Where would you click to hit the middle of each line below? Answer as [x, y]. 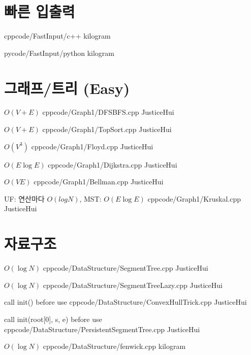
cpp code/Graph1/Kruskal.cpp [194, 198]
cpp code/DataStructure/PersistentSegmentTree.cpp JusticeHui [102, 329]
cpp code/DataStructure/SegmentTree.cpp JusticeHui [125, 268]
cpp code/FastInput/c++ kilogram [57, 36]
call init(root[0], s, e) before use [53, 319]
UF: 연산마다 [24, 198]
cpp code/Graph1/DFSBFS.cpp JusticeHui [108, 112]
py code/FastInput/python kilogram [59, 53]
